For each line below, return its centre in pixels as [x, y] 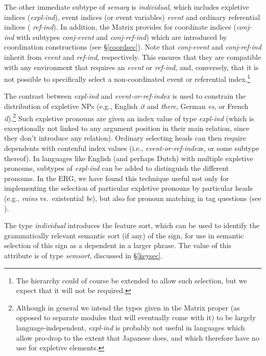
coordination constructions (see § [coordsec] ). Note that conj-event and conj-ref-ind [133, 47]
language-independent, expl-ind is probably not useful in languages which [130, 327]
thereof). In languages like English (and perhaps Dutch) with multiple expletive [129, 158]
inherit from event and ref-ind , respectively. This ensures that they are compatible [133, 57]
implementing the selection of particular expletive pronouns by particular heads [128, 188]
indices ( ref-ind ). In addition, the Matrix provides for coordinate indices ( [120, 27]
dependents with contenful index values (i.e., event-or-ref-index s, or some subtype [132, 148]
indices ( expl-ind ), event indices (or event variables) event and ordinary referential [132, 17]
